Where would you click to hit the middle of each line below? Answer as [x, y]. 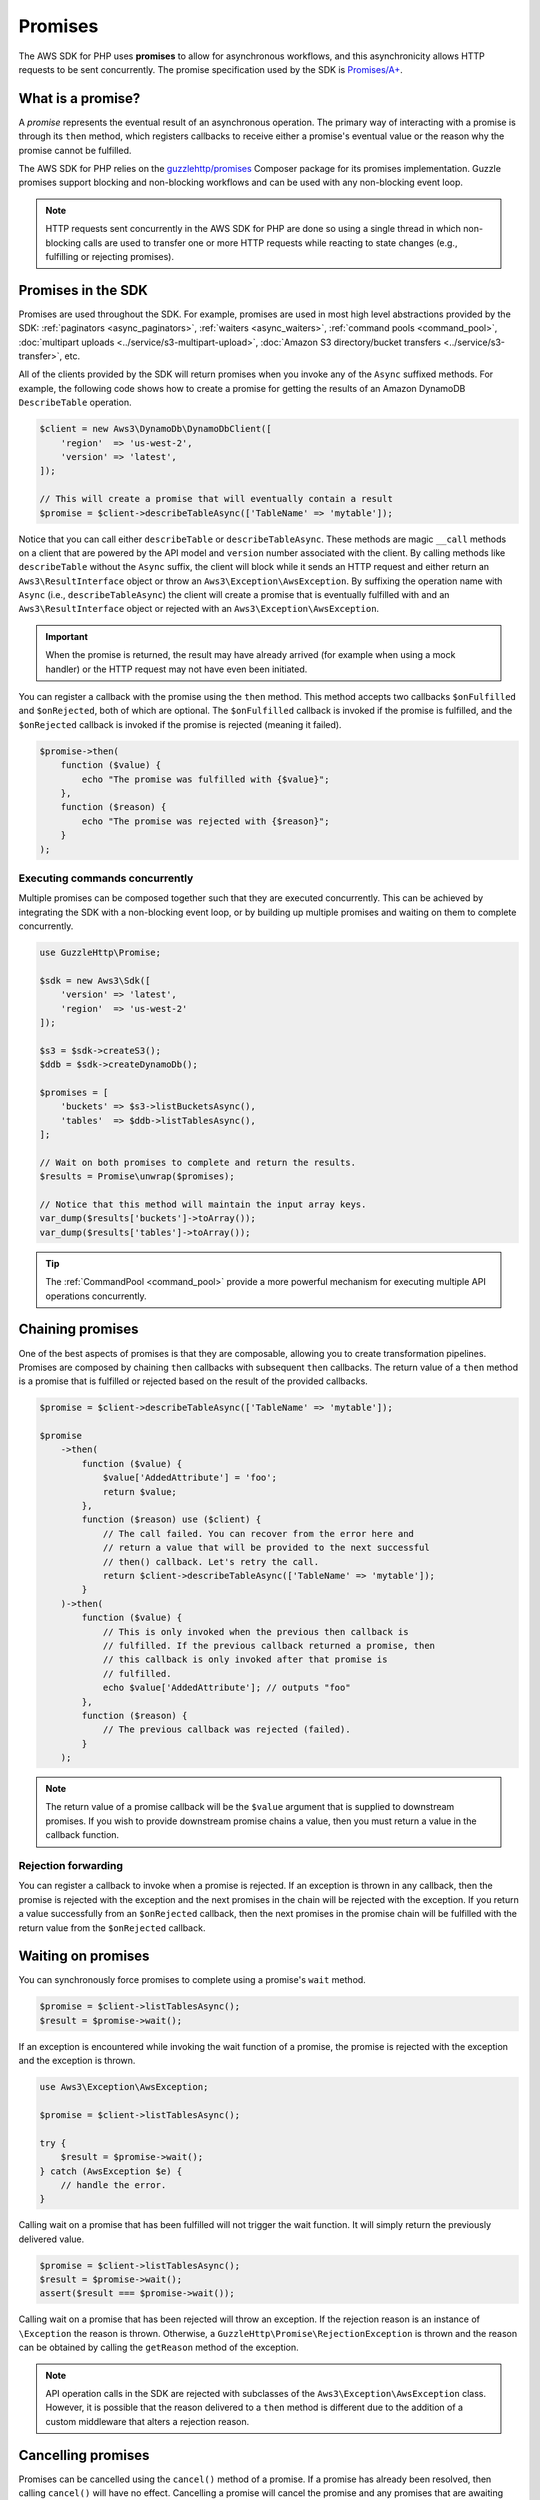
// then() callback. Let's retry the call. [211, 1561]
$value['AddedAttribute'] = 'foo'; [189, 1478]
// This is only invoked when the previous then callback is [255, 1631]
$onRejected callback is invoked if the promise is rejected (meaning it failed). [180, 724]
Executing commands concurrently [106, 878]
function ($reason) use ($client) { [171, 1519]
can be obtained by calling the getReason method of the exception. [158, 2347]
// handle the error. [113, 2184]
